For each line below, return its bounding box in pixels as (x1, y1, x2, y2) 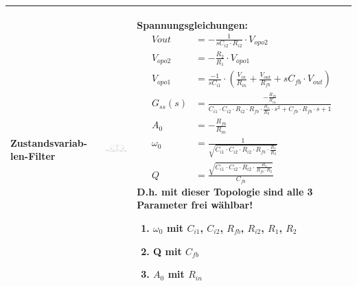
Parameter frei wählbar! (137, 198, 253, 212)
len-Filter (10, 149, 56, 163)
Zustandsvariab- (10, 135, 88, 150)
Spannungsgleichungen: (137, 17, 249, 32)
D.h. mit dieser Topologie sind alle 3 (137, 184, 313, 198)
